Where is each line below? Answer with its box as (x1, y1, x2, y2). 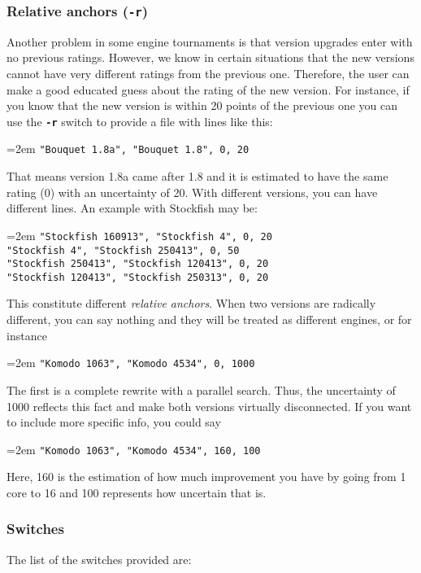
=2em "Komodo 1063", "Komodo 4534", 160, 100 (7, 440, 261, 457)
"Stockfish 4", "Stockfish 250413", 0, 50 (7, 244, 240, 256)
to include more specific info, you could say (7, 413, 221, 431)
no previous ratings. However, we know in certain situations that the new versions (7, 49, 414, 66)
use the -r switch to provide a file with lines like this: (7, 112, 273, 129)
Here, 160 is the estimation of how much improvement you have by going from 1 (7, 468, 406, 485)
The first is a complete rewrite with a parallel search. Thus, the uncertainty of (7, 381, 396, 398)
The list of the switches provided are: (7, 550, 192, 567)
